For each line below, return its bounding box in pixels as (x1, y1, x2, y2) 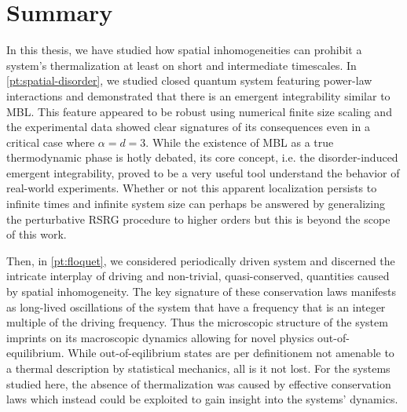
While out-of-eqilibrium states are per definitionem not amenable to (68, 345, 394, 361)
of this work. (6, 226, 67, 242)
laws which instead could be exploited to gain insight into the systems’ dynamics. (6, 391, 398, 407)
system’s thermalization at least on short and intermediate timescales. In (6, 57, 357, 73)
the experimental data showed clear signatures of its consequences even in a (6, 118, 370, 135)
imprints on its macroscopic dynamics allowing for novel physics (6, 329, 314, 345)
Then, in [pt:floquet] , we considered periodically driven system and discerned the (6, 252, 395, 268)
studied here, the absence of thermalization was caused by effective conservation (6, 375, 391, 392)
